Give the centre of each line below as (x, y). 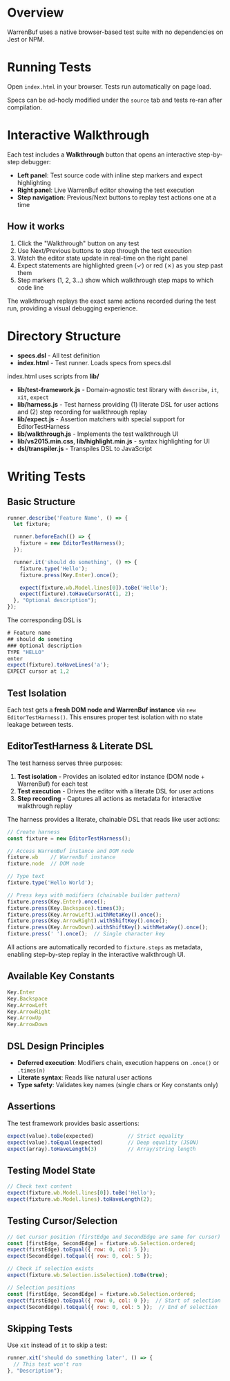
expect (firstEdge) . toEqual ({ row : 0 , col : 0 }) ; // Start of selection (114, 1301)
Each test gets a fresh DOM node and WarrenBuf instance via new (102, 710)
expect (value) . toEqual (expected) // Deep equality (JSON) (103, 1142)
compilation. (25, 107)
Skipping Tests (40, 1328)
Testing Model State (51, 1170)
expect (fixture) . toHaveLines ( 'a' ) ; (58, 665)
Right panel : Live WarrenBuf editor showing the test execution (106, 190)
